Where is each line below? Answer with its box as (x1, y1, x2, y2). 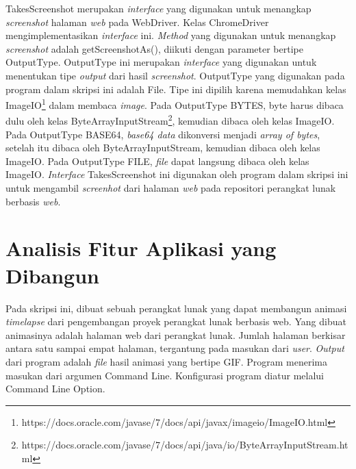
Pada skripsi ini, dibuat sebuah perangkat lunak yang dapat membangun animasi (5, 301, 347, 315)
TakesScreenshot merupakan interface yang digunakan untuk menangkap (5, 1, 311, 15)
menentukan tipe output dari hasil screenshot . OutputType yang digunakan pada (5, 68, 345, 82)
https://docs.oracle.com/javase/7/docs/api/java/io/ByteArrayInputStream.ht (21, 438, 348, 452)
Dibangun (5, 261, 99, 289)
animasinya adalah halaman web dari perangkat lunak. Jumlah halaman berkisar (5, 327, 346, 342)
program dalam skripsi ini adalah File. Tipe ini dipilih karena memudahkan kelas (5, 81, 346, 96)
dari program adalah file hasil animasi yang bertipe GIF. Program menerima (5, 354, 327, 368)
